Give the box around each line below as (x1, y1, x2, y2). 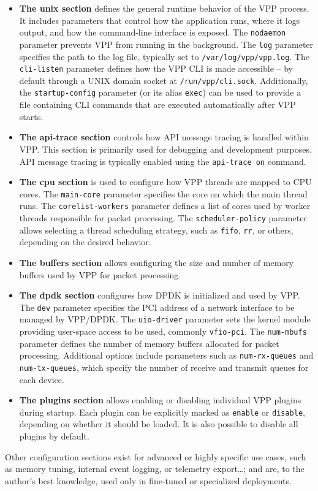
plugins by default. (19, 430, 89, 443)
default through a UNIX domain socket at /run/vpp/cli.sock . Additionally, (19, 74, 308, 86)
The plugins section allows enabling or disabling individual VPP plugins (19, 394, 301, 406)
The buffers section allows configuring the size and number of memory (19, 256, 294, 268)
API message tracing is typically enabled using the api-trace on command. (19, 154, 306, 167)
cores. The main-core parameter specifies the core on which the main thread (19, 187, 308, 200)
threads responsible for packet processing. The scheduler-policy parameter (19, 211, 307, 224)
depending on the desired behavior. (19, 235, 151, 248)
